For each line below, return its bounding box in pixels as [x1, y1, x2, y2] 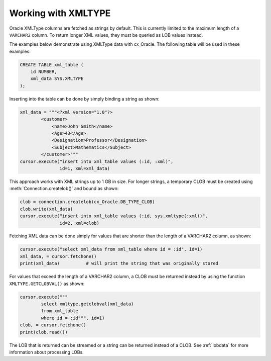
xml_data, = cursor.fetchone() [20, 253, 97, 259]
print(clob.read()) [20, 329, 68, 335]
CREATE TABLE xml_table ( [20, 62, 84, 67]
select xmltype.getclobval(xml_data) [41, 301, 134, 307]
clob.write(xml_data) [20, 206, 73, 212]
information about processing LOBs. [9, 349, 84, 355]
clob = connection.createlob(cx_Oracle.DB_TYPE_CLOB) [20, 199, 155, 205]
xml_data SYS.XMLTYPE [30, 76, 84, 81]
